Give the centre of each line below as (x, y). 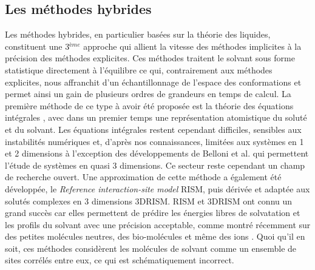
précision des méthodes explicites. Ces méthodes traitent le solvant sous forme (150, 58)
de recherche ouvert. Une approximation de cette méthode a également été (143, 177)
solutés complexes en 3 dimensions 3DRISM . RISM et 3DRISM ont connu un (149, 201)
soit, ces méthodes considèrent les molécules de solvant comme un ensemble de (151, 248)
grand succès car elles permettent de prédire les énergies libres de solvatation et (153, 213)
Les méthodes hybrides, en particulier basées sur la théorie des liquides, (138, 34)
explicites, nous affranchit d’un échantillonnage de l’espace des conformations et (153, 82)
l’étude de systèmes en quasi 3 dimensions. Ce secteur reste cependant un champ (155, 165)
